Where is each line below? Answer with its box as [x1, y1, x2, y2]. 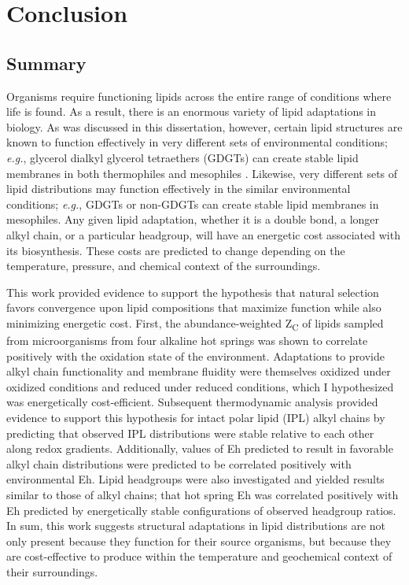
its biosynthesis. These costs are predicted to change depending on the [6, 242, 345, 258]
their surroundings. [6, 563, 98, 579]
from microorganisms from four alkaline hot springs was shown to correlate [6, 332, 368, 349]
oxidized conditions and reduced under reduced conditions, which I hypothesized [6, 378, 394, 394]
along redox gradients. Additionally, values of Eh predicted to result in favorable [6, 440, 393, 457]
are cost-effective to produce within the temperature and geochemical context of [6, 548, 392, 565]
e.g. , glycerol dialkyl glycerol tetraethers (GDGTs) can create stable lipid [6, 149, 359, 165]
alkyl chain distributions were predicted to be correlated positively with [6, 455, 352, 472]
